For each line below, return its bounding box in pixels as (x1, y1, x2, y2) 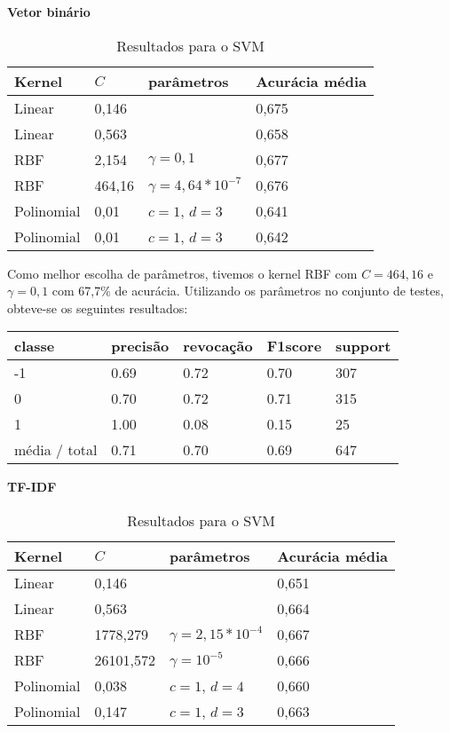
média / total (14, 439, 98, 461)
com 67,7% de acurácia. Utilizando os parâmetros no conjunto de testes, (51, 281, 444, 300)
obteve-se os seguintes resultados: (7, 298, 188, 317)
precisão (111, 335, 170, 357)
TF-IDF (7, 477, 57, 496)
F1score (266, 335, 322, 357)
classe (14, 335, 55, 357)
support (336, 335, 391, 357)
